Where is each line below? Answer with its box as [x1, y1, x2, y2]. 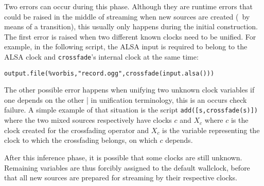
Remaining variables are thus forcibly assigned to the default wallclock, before [4, 162, 250, 173]
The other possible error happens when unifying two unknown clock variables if [4, 84, 255, 95]
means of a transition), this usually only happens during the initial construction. [4, 21, 258, 32]
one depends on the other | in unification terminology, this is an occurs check [4, 94, 247, 105]
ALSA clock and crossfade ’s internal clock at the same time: [4, 51, 199, 62]
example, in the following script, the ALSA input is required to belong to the [4, 41, 248, 52]
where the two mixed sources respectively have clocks [4, 115, 172, 125]
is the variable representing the [162, 124, 260, 135]
